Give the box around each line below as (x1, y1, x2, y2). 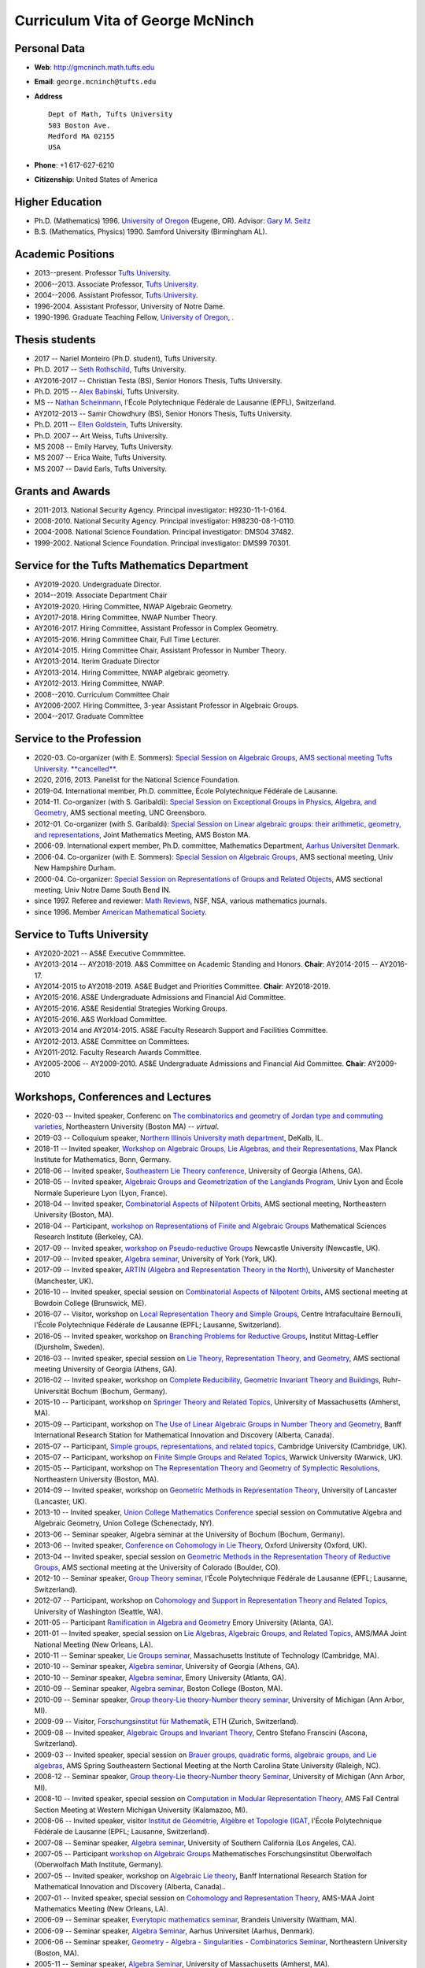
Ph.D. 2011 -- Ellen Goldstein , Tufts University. (34, 420, 183, 429)
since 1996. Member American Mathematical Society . (34, 907, 208, 916)
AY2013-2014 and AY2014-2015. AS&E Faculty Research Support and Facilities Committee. (34, 1026, 328, 1035)
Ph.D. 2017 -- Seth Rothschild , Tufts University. (34, 364, 187, 374)
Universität (34, 1386, 70, 1396)
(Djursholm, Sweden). (34, 1342, 105, 1352)
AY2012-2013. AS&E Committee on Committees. (34, 1036, 190, 1046)
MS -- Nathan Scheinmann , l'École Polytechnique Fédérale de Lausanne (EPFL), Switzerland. (34, 398, 336, 407)
